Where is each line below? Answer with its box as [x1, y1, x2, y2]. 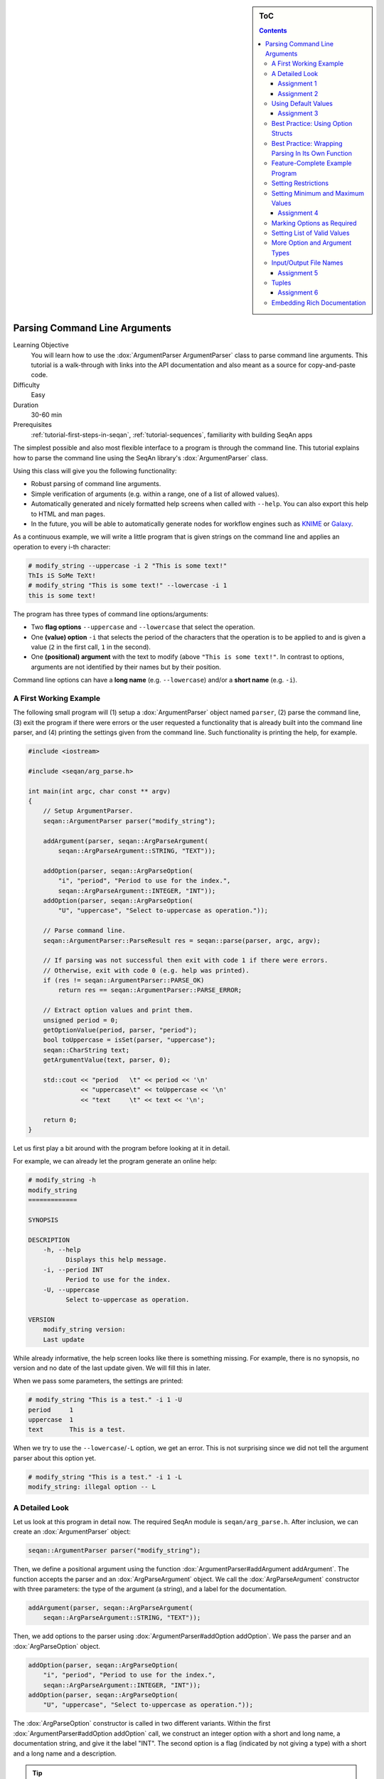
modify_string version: [43, 1326, 126, 1334]
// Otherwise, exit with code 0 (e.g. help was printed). [43, 966, 250, 974]
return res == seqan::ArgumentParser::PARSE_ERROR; [58, 986, 242, 994]
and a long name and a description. [13, 1749, 117, 1758]
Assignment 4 [277, 208, 319, 217]
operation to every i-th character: [13, 542, 111, 551]
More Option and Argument [271, 238, 352, 247]
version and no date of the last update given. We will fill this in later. [13, 1363, 211, 1372]
